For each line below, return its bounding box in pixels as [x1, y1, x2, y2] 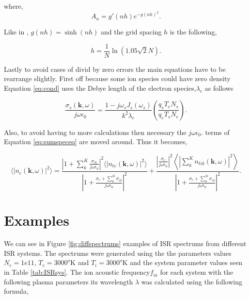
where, [4, 1, 23, 11]
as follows [204, 83, 234, 93]
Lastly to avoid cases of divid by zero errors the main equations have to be [4, 64, 226, 74]
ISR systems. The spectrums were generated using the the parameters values [4, 248, 232, 258]
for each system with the [160, 267, 234, 277]
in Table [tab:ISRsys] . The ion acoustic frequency [4, 267, 150, 277]
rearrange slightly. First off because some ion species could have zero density [4, 73, 231, 83]
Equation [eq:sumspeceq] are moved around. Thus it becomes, [4, 136, 187, 147]
